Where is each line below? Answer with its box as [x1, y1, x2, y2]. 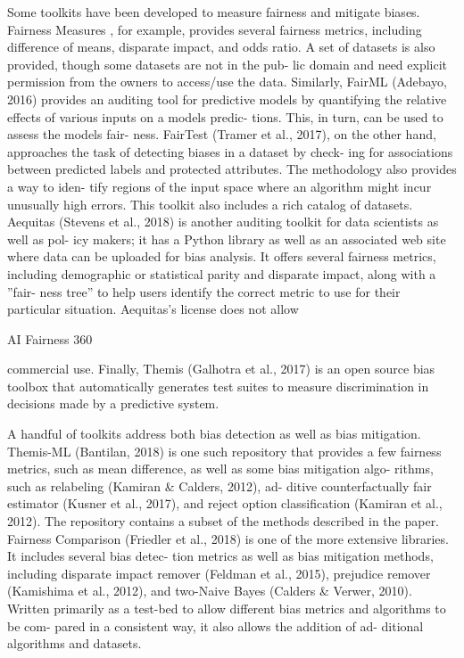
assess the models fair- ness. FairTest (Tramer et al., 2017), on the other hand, [7, 125, 436, 144]
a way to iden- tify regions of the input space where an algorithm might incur [7, 177, 432, 195]
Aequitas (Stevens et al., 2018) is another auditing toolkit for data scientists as [7, 212, 439, 231]
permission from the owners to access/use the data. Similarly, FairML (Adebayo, [7, 72, 447, 91]
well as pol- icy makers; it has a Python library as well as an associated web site [7, 229, 446, 248]
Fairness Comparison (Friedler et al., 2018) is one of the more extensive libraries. [7, 529, 449, 547]
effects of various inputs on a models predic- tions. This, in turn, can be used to [7, 107, 443, 126]
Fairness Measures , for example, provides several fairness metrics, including [7, 20, 422, 38]
